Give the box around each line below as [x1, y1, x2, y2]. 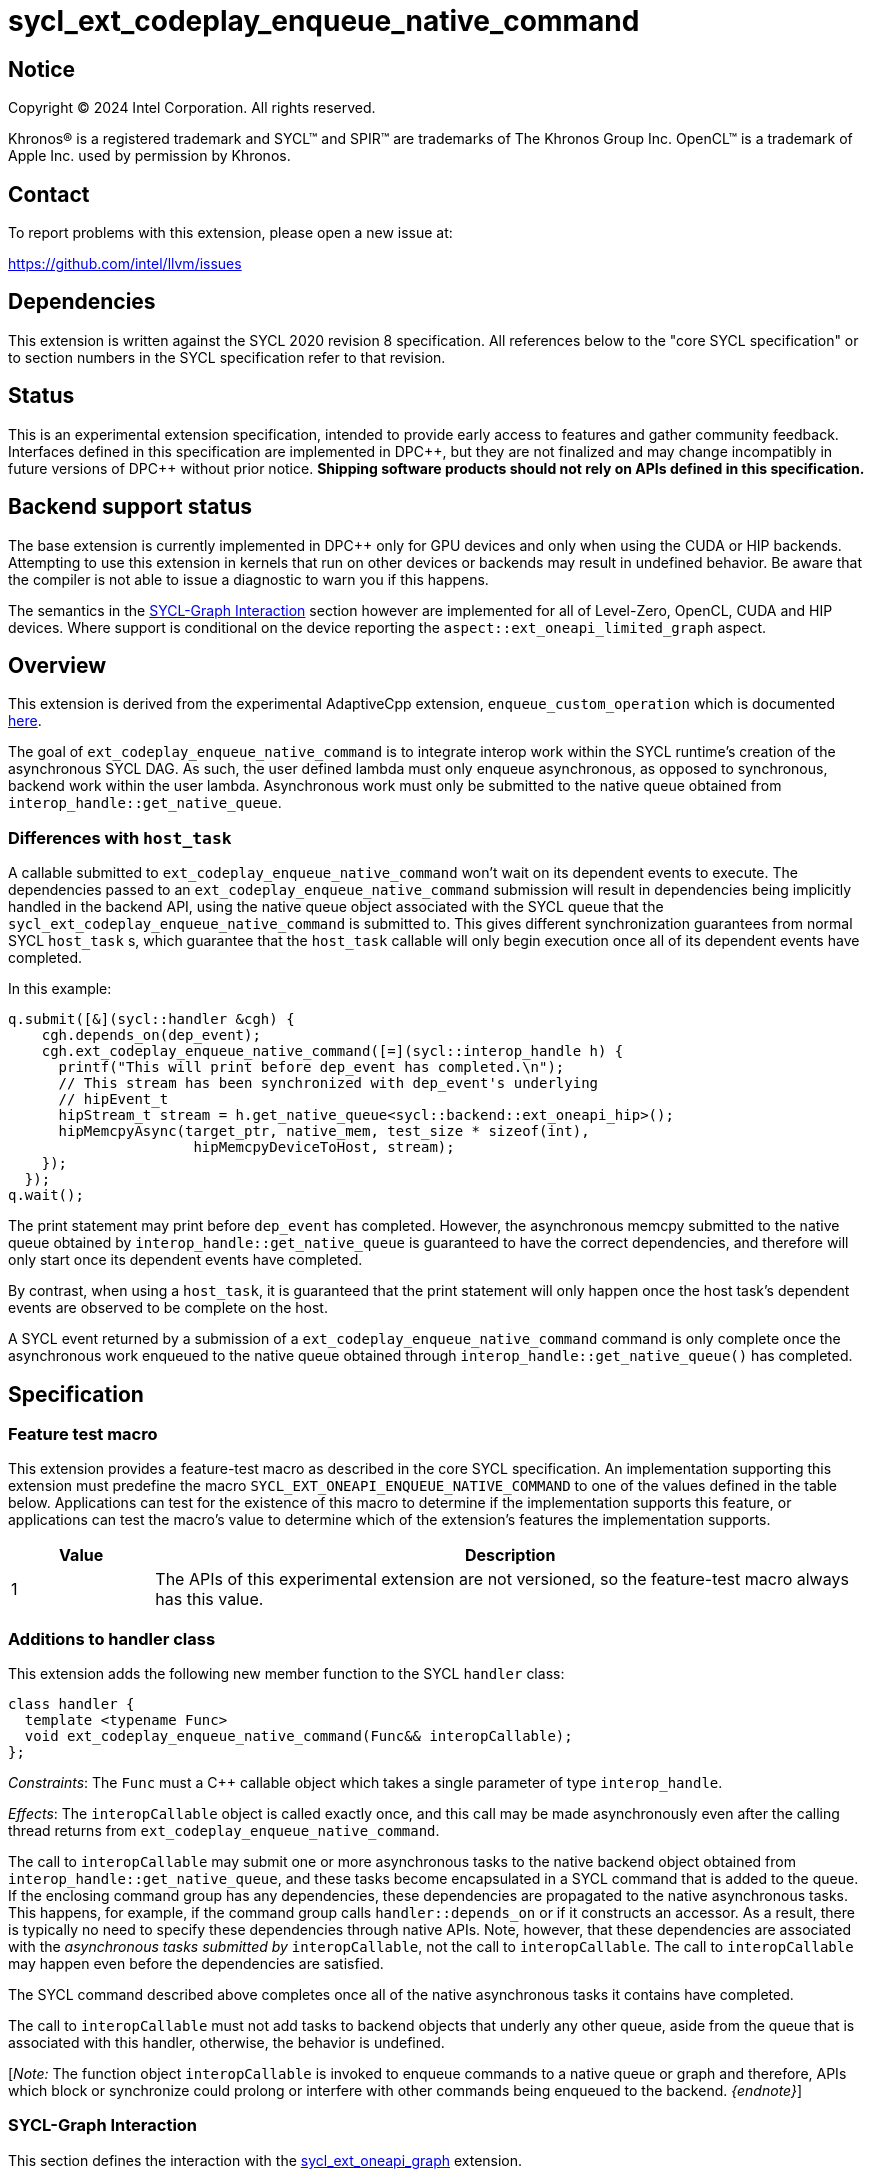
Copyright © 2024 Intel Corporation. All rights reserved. [8, 99, 376, 117]
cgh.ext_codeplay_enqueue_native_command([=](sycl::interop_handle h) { [41, 1043, 624, 1060]
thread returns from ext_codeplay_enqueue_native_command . [8, 1822, 440, 1840]
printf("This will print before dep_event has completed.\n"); [58, 1059, 565, 1076]
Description [464, 1545, 556, 1566]
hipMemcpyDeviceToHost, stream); [193, 1139, 455, 1156]
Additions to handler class [8, 1628, 216, 1649]
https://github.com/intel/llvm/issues [8, 255, 242, 273]
